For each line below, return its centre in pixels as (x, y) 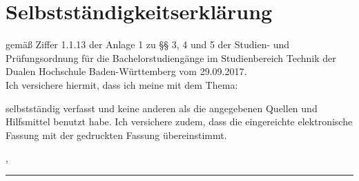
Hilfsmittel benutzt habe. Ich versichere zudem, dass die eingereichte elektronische (179, 121)
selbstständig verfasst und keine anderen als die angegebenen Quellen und (162, 108)
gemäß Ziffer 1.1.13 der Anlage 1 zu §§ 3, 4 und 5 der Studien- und (148, 44)
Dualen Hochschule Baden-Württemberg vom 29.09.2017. (126, 71)
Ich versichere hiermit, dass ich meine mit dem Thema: (122, 84)
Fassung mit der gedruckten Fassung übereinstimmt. (116, 135)
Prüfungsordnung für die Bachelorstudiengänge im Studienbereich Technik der (171, 57)
